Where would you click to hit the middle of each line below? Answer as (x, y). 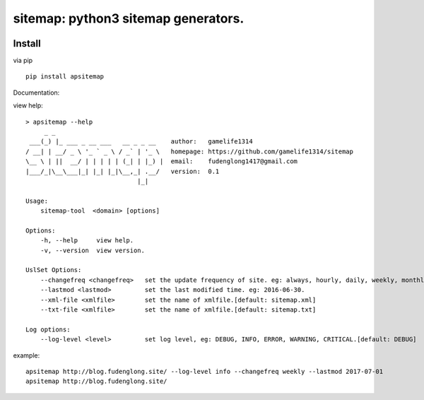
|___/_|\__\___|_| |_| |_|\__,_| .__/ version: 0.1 (123, 171)
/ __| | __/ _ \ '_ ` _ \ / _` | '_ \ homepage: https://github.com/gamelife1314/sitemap (189, 151)
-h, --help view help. (87, 241)
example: (26, 355)
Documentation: (36, 93)
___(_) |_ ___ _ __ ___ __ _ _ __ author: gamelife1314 (141, 142)
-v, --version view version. (92, 250)
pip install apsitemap (65, 77)
